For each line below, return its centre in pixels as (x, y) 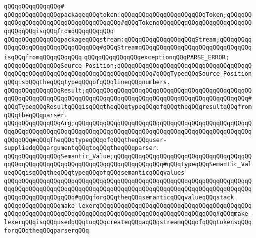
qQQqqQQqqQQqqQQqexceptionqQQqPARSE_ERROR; (157, 57)
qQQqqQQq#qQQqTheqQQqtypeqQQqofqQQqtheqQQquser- (85, 140)
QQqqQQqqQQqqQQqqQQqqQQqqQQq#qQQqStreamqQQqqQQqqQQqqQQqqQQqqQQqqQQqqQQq (128, 48)
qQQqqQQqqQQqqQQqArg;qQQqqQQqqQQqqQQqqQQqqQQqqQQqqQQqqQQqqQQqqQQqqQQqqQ (128, 123)
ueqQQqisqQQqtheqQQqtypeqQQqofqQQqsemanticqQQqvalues (94, 173)
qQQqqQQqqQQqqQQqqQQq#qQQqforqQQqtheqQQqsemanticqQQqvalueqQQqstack (119, 198)
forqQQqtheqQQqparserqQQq (46, 230)
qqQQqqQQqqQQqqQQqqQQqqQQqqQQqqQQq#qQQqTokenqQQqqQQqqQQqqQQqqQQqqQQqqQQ (128, 23)
